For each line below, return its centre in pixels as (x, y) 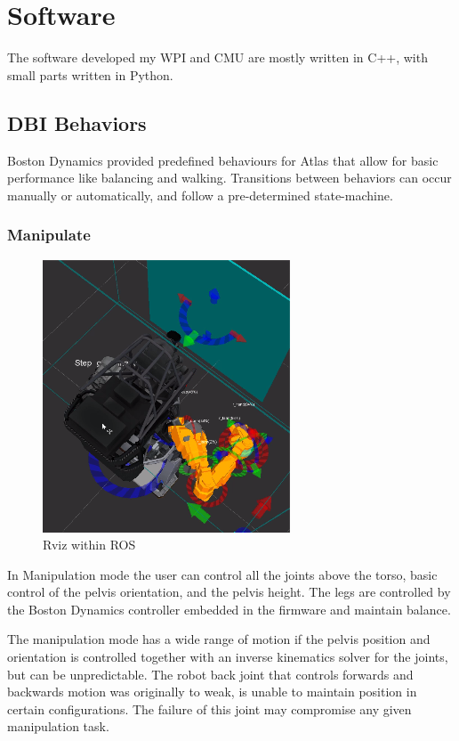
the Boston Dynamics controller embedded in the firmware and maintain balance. (229, 609)
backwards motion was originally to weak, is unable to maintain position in (212, 692)
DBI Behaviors (77, 122)
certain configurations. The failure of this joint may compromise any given (209, 708)
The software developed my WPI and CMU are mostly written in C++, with (217, 57)
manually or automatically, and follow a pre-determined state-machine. (200, 195)
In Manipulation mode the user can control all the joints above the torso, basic (222, 574)
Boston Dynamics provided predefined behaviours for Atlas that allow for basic (223, 160)
